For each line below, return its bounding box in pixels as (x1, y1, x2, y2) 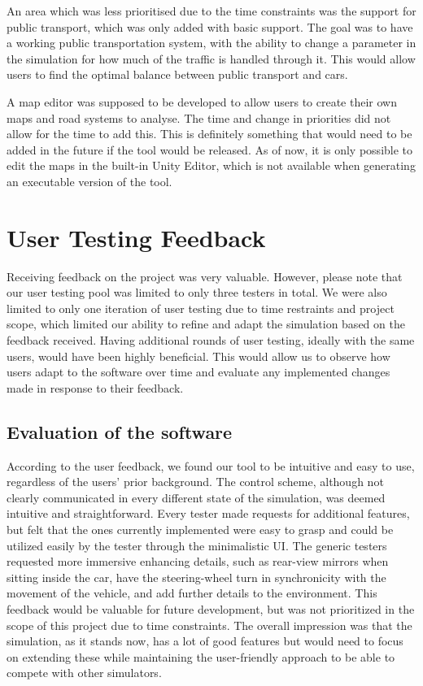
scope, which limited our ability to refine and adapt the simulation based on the (7, 315, 405, 332)
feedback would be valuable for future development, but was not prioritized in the (7, 600, 415, 617)
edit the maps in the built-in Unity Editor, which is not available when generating (7, 157, 416, 174)
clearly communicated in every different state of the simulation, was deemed (7, 488, 386, 506)
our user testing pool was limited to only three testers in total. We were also (7, 284, 387, 301)
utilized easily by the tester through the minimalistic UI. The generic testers (7, 536, 387, 554)
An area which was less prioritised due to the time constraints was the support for (7, 2, 416, 19)
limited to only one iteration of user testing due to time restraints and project (7, 299, 395, 316)
